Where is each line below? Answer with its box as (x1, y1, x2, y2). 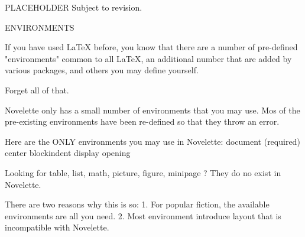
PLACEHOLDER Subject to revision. (5, 1, 142, 13)
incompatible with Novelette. (5, 221, 109, 233)
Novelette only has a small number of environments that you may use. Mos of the (5, 103, 300, 116)
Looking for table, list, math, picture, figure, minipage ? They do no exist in (5, 166, 281, 178)
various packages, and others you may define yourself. (5, 64, 199, 76)
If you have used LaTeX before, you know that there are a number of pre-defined (5, 41, 298, 53)
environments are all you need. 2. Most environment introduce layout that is (5, 209, 281, 222)
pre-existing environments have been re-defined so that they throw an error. (5, 115, 280, 128)
